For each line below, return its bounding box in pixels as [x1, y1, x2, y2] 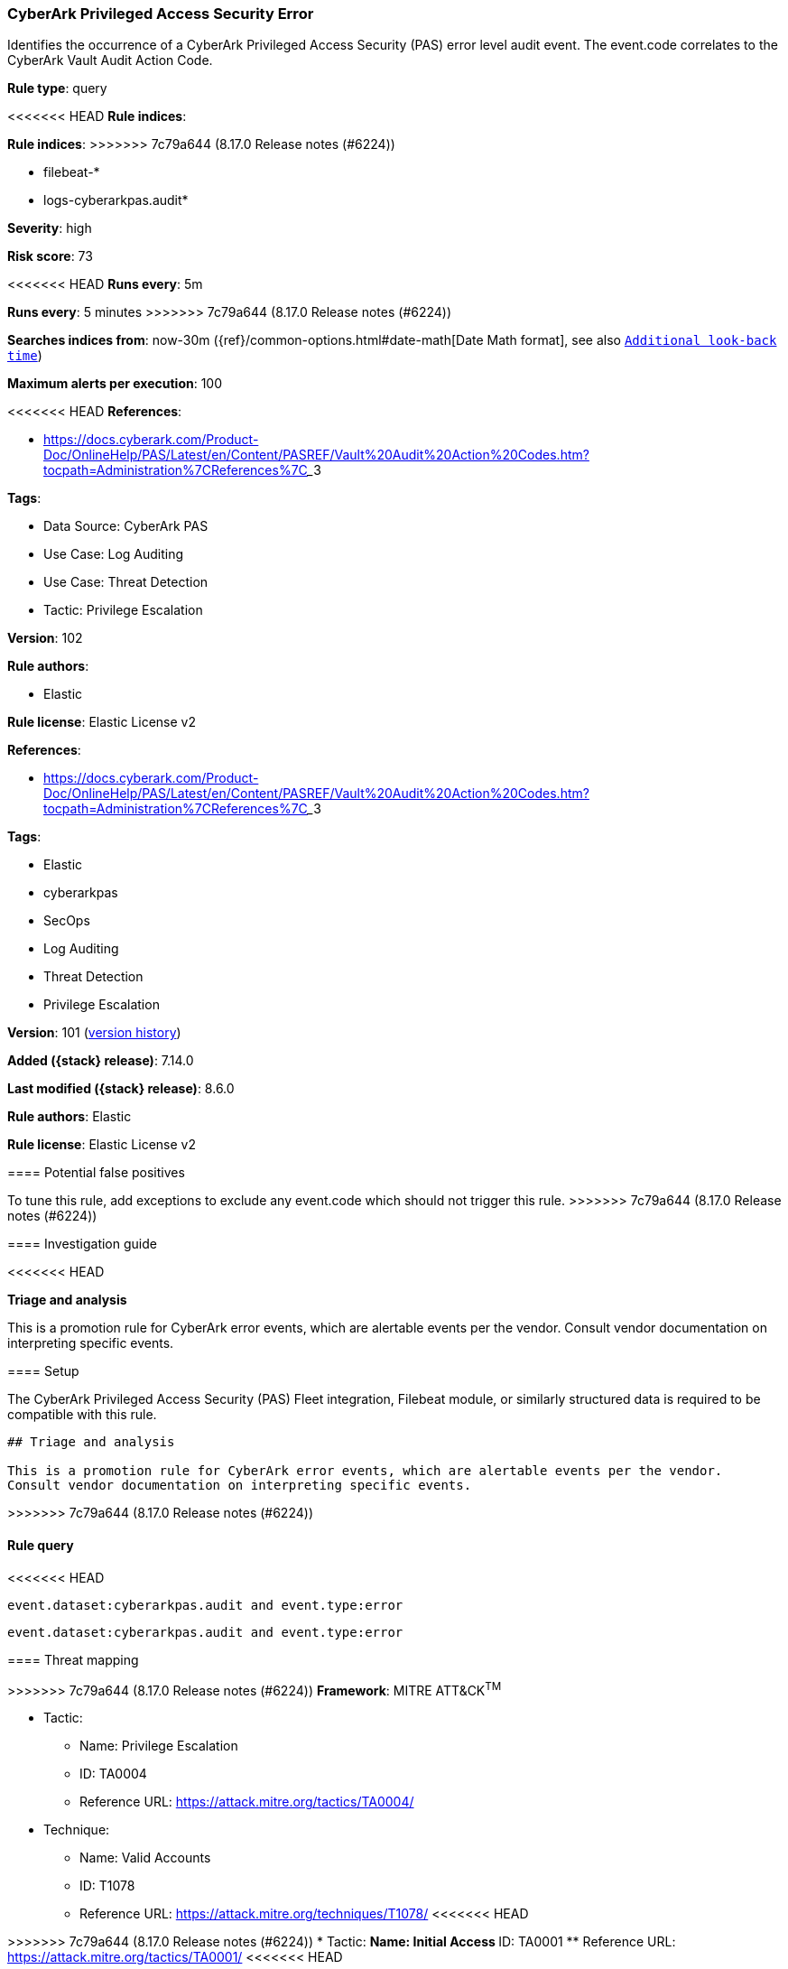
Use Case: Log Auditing [43, 546, 184, 562]
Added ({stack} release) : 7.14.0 [7, 1053, 194, 1069]
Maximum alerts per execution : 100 [7, 376, 223, 392]
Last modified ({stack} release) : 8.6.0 [7, 1081, 235, 1097]
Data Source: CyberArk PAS [43, 518, 209, 534]
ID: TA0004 [79, 1766, 147, 1782]
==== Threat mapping [7, 1651, 139, 1667]
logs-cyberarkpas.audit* [43, 192, 189, 209]
